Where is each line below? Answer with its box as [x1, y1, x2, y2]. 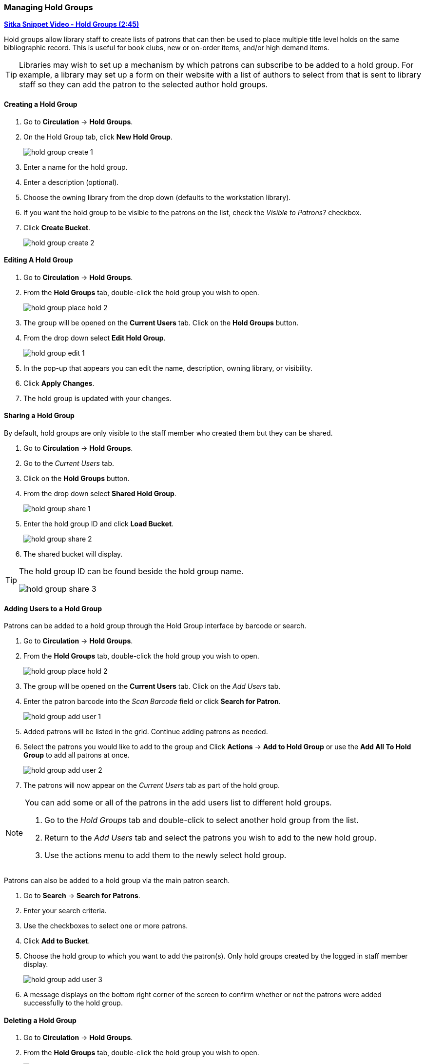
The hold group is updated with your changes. [23, 394, 172, 402]
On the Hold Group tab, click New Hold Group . [23, 132, 173, 141]
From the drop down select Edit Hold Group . [23, 333, 166, 342]
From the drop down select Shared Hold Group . [23, 489, 176, 498]
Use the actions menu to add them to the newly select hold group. [44, 850, 287, 861]
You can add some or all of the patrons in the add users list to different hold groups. [25, 798, 332, 808]
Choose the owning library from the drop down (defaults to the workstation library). [23, 193, 291, 201]
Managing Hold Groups [4, 2, 93, 12]
